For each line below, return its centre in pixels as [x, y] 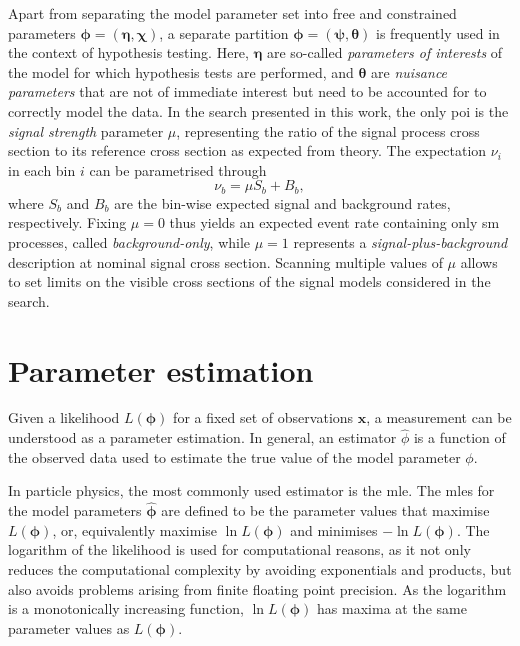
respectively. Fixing [67, 222]
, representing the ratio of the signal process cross [328, 130]
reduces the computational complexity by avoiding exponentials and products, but [260, 569]
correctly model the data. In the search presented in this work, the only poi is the [258, 110]
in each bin [42, 169]
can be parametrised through [178, 169]
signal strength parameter [86, 130]
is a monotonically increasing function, [126, 608]
